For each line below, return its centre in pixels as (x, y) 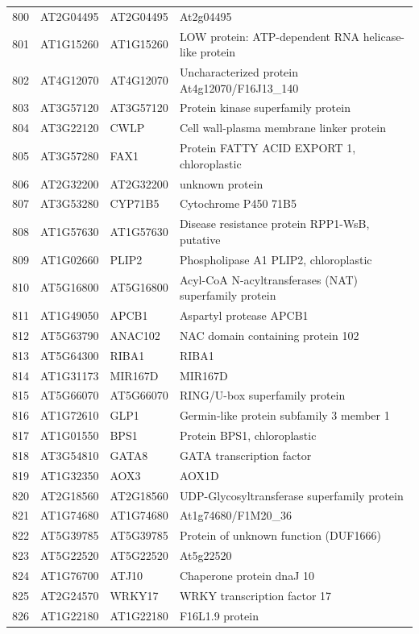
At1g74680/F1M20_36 (235, 515)
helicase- (384, 36)
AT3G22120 (70, 128)
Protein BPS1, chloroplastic (248, 435)
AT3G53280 (70, 203)
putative (200, 239)
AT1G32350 (70, 475)
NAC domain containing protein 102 (269, 335)
